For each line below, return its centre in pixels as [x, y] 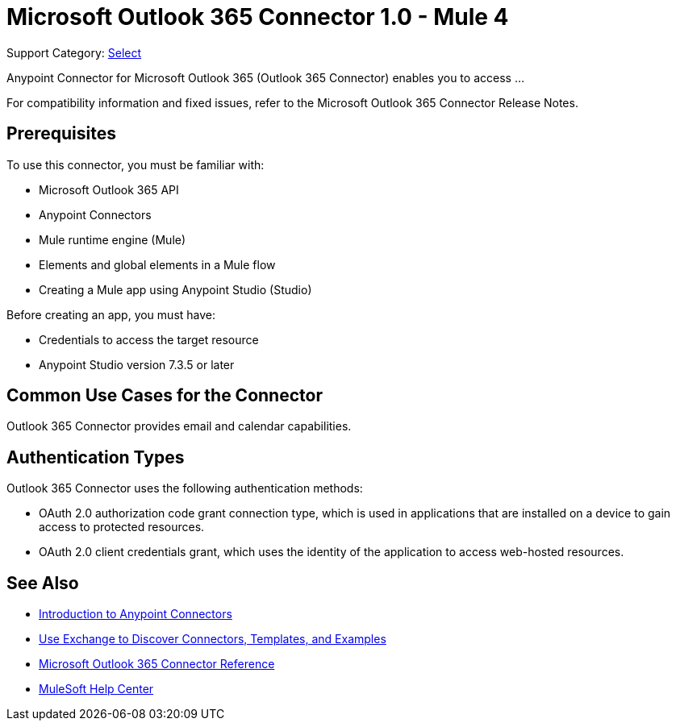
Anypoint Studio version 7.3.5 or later [137, 364]
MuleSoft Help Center [96, 689]
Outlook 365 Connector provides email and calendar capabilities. [179, 426]
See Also [43, 583]
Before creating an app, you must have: [111, 314]
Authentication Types [96, 457]
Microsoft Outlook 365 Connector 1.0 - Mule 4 [258, 17]
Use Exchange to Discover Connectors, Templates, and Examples [213, 639]
